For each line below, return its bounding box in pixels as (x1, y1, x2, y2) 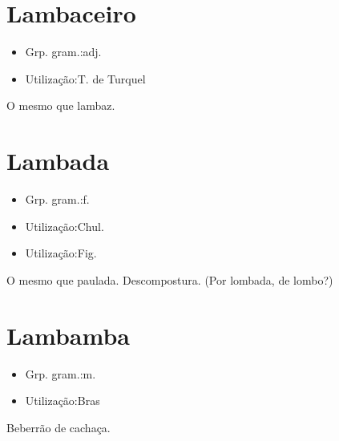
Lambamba (6, 318, 130, 351)
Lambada (6, 144, 110, 177)
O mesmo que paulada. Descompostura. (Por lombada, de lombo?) (6, 271, 333, 288)
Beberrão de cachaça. (6, 419, 111, 435)
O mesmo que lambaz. (6, 97, 115, 114)
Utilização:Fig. (25, 245, 97, 261)
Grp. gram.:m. (25, 365, 96, 382)
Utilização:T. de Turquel (25, 70, 146, 87)
